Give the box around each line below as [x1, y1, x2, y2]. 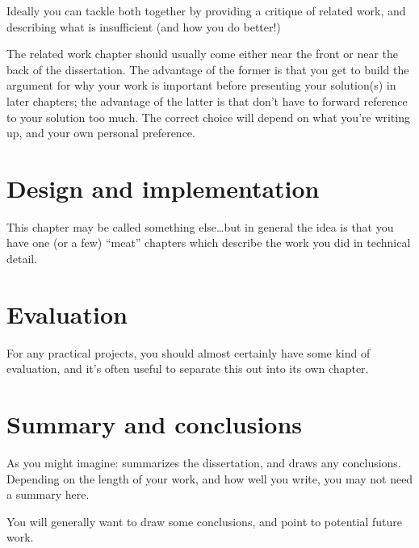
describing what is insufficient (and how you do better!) [6, 18, 281, 35]
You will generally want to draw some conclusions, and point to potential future [6, 512, 402, 529]
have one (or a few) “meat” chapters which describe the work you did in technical [6, 234, 411, 251]
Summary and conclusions [6, 408, 303, 441]
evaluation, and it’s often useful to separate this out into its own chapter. [6, 360, 369, 377]
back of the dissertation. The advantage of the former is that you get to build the [6, 61, 409, 77]
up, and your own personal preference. [6, 124, 195, 141]
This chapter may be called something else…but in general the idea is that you [6, 218, 394, 235]
